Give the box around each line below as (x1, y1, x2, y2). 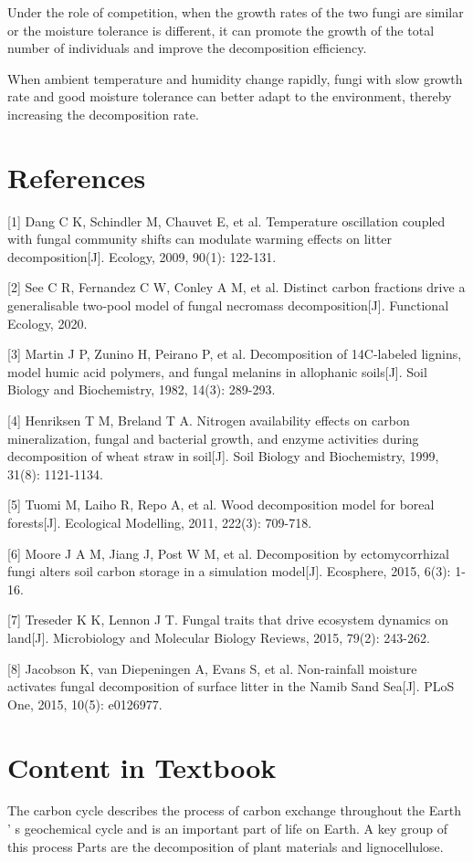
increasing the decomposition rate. (7, 104, 199, 123)
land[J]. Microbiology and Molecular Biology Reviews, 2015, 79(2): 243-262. (7, 627, 430, 646)
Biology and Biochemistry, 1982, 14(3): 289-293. (7, 380, 276, 399)
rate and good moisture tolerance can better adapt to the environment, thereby (7, 87, 452, 106)
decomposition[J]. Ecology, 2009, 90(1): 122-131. (7, 247, 277, 266)
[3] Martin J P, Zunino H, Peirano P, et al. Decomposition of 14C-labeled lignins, (7, 344, 462, 363)
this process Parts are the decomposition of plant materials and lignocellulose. (7, 836, 444, 856)
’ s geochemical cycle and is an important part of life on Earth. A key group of (7, 819, 447, 838)
